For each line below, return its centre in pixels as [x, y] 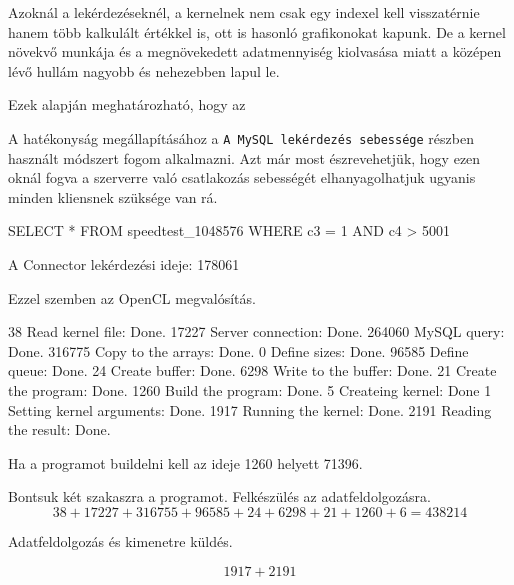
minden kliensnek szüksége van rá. [113, 196]
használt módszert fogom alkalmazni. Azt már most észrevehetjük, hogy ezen [244, 157]
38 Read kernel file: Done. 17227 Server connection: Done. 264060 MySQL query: [256, 331]
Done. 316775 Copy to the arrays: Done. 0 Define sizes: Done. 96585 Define [238, 350]
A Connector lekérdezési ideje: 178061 [124, 264]
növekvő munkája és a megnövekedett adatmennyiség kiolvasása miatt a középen [255, 51]
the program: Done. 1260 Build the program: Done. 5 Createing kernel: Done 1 [250, 389]
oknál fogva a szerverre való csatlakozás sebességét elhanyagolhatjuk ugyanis [242, 177]
